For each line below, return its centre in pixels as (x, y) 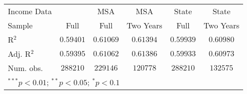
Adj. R (19, 54)
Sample (20, 25)
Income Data (30, 11)
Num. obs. (25, 68)
